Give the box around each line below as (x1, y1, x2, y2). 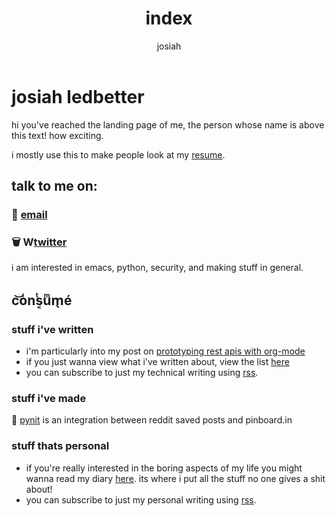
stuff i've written (11, 322, 94, 336)
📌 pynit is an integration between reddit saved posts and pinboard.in (11, 414, 293, 426)
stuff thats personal (11, 439, 110, 453)
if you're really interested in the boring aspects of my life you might (25, 462, 303, 474)
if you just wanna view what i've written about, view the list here (25, 355, 290, 367)
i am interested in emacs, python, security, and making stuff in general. (11, 262, 304, 274)
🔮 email (11, 208, 48, 221)
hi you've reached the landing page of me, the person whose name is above (11, 118, 325, 131)
